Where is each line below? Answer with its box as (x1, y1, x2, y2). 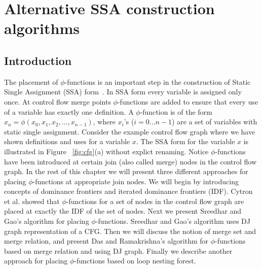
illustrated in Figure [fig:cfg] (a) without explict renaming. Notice (4, 146, 209, 156)
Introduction (4, 52, 72, 68)
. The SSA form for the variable (136, 136, 235, 147)
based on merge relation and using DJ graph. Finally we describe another (4, 245, 233, 256)
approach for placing (4, 255, 68, 266)
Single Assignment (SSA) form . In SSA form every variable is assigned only (4, 86, 242, 97)
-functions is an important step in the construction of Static (64, 76, 251, 87)
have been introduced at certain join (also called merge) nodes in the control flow (4, 156, 257, 166)
